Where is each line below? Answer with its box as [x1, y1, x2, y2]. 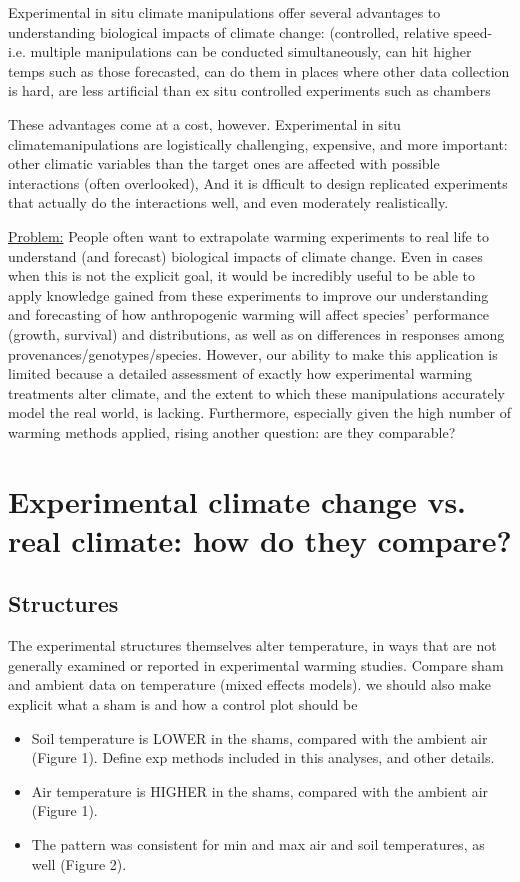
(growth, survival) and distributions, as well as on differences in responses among [8, 323, 505, 344]
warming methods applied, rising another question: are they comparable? [8, 421, 456, 442]
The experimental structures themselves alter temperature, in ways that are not [8, 635, 497, 656]
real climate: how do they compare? [8, 519, 512, 560]
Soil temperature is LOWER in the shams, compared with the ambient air [31, 727, 488, 748]
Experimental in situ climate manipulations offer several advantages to [8, 2, 441, 22]
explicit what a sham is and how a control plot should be [8, 694, 358, 715]
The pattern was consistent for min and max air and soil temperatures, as [31, 833, 485, 854]
